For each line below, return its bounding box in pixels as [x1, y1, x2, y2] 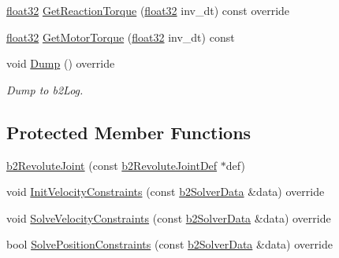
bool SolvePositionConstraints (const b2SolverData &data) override [6, 236, 333, 252]
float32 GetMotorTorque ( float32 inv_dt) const [6, 28, 235, 45]
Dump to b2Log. [6, 81, 84, 98]
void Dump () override [6, 55, 115, 72]
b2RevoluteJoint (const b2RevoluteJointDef [6, 157, 218, 173]
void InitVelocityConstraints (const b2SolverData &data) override [6, 183, 325, 200]
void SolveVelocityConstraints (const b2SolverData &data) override [6, 209, 331, 226]
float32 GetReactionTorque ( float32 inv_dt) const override [6, 2, 290, 18]
